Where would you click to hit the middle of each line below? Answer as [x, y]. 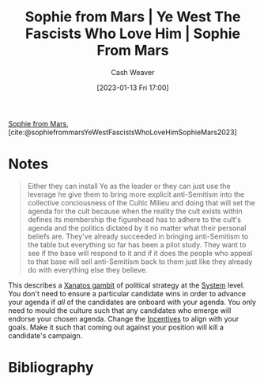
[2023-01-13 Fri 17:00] [133, 88]
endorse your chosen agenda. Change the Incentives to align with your [124, 318]
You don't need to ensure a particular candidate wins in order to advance [127, 293]
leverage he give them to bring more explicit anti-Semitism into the [136, 194]
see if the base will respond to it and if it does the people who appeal [140, 253]
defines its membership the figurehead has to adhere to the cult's [134, 219]
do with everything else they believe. [87, 269]
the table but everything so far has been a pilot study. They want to [137, 244]
